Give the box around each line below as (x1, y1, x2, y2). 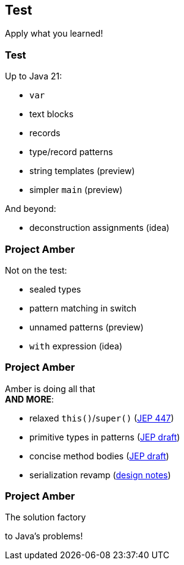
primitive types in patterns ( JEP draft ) (29, 431, 180, 442)
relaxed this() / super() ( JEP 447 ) (29, 412, 174, 423)
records (29, 128, 61, 139)
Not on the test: (5, 264, 67, 275)
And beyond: (5, 203, 56, 214)
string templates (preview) (29, 166, 135, 177)
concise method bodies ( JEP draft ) (29, 450, 169, 461)
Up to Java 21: (5, 71, 62, 82)
